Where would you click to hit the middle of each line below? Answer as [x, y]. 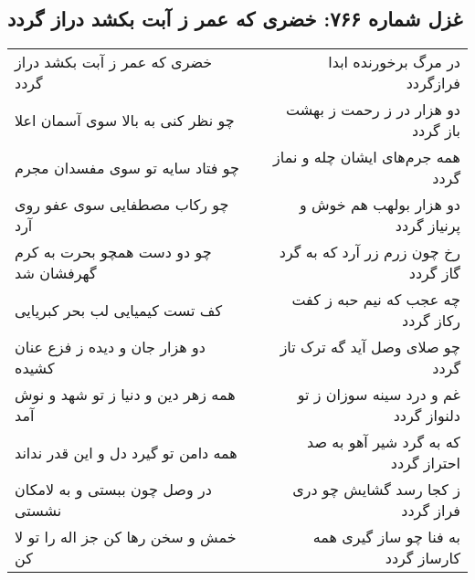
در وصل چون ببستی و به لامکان [113, 490]
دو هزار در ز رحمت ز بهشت [373, 110]
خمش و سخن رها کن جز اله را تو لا [126, 537]
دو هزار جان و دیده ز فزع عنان [110, 347]
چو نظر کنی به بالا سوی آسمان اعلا [125, 120]
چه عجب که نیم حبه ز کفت [376, 300]
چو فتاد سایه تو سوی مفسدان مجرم [127, 167]
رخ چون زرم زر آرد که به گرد [369, 252]
